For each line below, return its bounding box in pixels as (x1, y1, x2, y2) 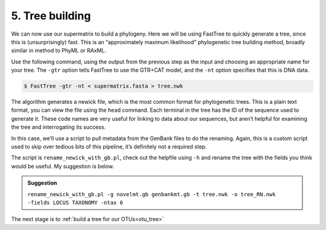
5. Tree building (11, 9, 91, 22)
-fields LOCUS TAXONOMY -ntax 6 (27, 199, 123, 206)
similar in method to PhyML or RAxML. (11, 47, 107, 54)
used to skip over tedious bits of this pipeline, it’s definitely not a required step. (11, 143, 207, 150)
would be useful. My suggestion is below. (11, 162, 115, 170)
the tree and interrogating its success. (11, 124, 106, 131)
